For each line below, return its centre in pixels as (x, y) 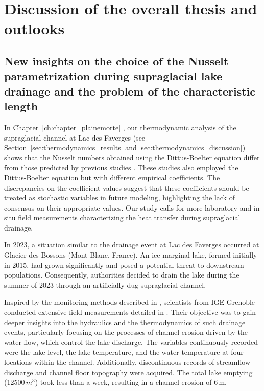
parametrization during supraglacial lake (113, 76)
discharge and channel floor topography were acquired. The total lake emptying (128, 372)
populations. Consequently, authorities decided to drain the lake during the (122, 275)
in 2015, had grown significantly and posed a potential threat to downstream (124, 264)
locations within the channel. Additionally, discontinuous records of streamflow (127, 362)
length (21, 106)
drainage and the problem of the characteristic (130, 91)
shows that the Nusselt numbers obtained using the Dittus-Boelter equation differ (132, 157)
